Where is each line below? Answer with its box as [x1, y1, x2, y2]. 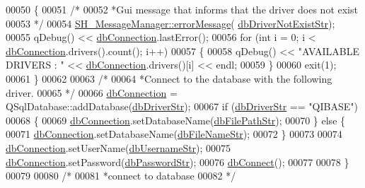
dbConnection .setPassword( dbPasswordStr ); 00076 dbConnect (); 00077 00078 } [6, 154, 349, 169]
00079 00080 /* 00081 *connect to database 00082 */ [6, 168, 236, 183]
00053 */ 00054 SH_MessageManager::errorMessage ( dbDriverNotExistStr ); [6, 16, 335, 30]
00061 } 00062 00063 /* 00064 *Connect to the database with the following [6, 71, 332, 86]
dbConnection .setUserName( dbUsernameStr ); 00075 [6, 140, 231, 155]
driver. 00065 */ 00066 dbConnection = [6, 85, 178, 100]
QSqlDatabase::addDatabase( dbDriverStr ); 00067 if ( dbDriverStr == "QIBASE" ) [6, 99, 358, 114]
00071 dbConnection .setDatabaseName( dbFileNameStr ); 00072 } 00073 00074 [6, 127, 342, 141]
